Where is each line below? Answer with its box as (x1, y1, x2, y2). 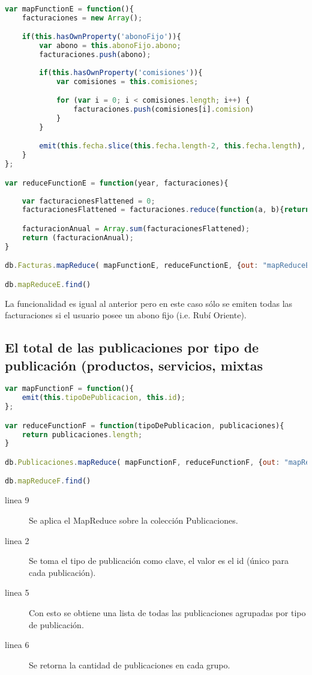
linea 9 (5, 494, 29, 506)
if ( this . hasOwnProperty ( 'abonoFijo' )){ (22, 32, 181, 41)
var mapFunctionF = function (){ (5, 384, 134, 393)
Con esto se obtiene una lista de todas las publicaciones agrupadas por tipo (29, 606, 306, 619)
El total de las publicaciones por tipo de (5, 338, 259, 357)
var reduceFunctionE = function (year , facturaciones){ (5, 178, 229, 187)
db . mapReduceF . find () (5, 477, 91, 486)
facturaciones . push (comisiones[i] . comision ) (73, 105, 254, 114)
